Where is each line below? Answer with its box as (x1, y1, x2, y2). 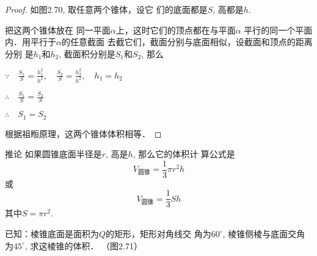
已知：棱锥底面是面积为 (5, 227, 99, 240)
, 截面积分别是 (59, 47, 115, 60)
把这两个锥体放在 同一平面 (5, 23, 111, 36)
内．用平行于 (5, 35, 56, 48)
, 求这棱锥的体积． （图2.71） (24, 239, 142, 252)
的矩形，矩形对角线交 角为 (106, 227, 211, 240)
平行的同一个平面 (244, 23, 313, 36)
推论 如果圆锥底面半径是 (5, 148, 102, 160)
